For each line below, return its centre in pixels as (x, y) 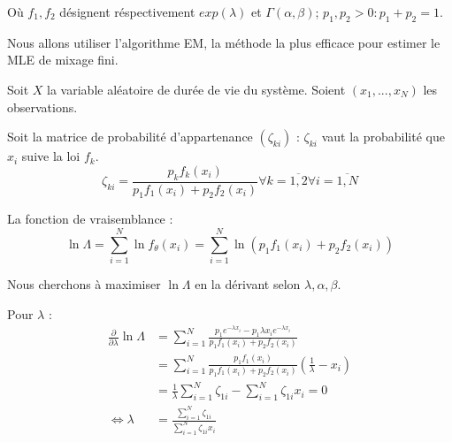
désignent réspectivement (127, 11)
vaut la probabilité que (383, 137)
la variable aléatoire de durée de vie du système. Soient (196, 89)
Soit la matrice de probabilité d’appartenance (130, 137)
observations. (42, 107)
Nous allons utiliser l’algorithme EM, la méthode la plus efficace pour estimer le (224, 42)
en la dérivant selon (248, 284)
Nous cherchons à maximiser (84, 284)
